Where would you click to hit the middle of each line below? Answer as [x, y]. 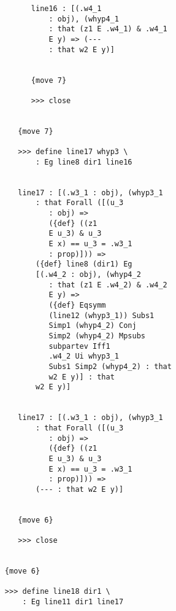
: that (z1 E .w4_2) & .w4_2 [108, 285]
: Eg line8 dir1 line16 [84, 162]
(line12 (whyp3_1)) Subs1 [101, 315]
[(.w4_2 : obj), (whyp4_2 [88, 275]
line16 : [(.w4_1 [66, 9]
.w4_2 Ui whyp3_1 [84, 356]
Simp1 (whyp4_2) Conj [93, 326]
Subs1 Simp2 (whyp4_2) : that [110, 366]
